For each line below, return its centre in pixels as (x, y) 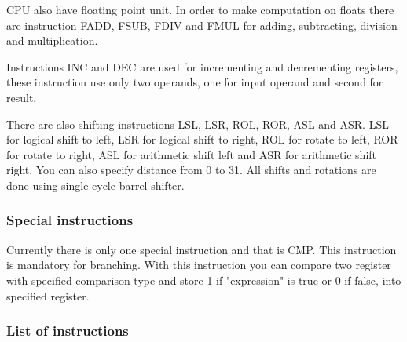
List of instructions (68, 331)
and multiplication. (52, 40)
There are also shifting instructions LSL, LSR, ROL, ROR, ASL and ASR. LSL (198, 124)
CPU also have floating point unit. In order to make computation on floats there (200, 9)
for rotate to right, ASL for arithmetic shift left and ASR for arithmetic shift (192, 154)
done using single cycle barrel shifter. (95, 185)
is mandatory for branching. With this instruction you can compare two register (199, 265)
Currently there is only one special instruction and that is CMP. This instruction (202, 249)
